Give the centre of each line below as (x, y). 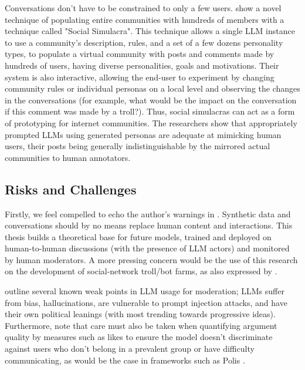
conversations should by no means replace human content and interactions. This (149, 225)
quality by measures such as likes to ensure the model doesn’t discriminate (139, 337)
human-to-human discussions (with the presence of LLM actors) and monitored (147, 248)
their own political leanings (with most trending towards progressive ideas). (140, 314)
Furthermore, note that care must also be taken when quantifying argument (141, 325)
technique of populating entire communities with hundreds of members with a (145, 19)
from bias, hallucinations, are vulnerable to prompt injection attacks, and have (146, 302)
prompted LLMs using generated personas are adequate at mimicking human (143, 134)
